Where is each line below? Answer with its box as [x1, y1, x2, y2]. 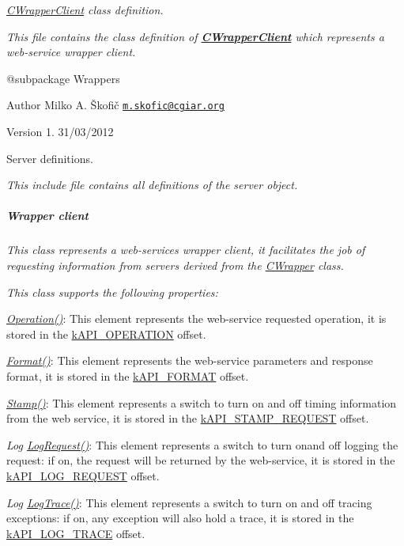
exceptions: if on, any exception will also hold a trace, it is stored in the [6, 510, 354, 526]
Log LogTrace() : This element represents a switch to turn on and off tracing [6, 494, 372, 510]
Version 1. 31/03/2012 [6, 123, 114, 140]
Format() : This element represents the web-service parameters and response [6, 352, 373, 369]
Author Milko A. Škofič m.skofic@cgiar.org [6, 97, 225, 113]
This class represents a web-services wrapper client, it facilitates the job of [6, 241, 365, 258]
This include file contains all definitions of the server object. [6, 176, 298, 193]
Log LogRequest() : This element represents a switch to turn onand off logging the [6, 436, 398, 453]
